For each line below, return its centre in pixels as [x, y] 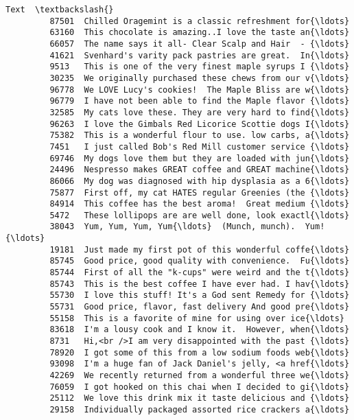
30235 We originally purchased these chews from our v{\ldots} [200, 78]
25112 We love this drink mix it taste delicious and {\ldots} [200, 398]
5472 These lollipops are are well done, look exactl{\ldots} [200, 215]
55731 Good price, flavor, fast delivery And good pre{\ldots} [200, 307]
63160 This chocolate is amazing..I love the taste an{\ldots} [200, 33]
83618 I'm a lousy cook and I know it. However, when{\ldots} [200, 330]
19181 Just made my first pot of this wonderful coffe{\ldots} [200, 249]
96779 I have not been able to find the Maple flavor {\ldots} [200, 101]
